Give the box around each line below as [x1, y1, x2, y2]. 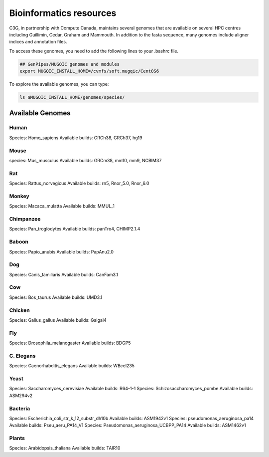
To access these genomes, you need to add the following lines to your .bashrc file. [9, 48, 179, 54]
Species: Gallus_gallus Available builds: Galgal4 [9, 317, 107, 323]
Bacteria [9, 405, 30, 412]
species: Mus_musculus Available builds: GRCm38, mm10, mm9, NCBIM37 [9, 157, 162, 163]
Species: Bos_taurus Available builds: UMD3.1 [9, 294, 103, 300]
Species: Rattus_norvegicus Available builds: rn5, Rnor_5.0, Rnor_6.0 [9, 180, 149, 187]
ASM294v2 [9, 392, 32, 399]
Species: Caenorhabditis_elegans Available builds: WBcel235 [9, 363, 134, 369]
